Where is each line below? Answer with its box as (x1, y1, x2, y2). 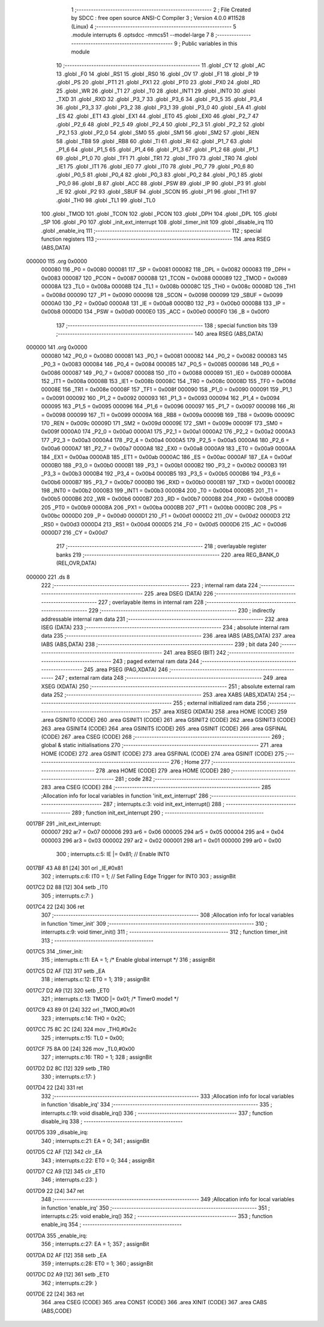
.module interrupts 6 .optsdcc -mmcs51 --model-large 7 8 (71, 31, 214, 38)
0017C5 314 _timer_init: (26, 948, 83, 955)
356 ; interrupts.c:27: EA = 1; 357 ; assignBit (41, 1240, 149, 1248)
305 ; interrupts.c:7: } (41, 892, 94, 899)
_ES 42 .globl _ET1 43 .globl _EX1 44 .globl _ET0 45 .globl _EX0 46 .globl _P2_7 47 (56, 112, 259, 120)
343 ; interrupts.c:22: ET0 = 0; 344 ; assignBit (41, 1157, 155, 1164)
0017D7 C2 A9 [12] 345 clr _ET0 (26, 1168, 105, 1175)
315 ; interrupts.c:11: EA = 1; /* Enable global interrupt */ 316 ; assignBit (41, 956, 215, 964)
